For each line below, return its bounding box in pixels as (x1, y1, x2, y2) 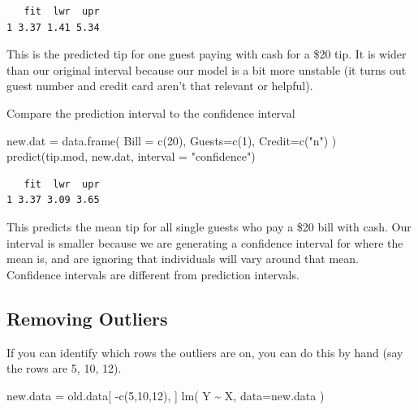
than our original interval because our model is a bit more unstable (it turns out (6, 61, 407, 78)
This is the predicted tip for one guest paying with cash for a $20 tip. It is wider (6, 45, 407, 63)
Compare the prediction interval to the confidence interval (6, 104, 295, 121)
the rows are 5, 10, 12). (6, 360, 122, 377)
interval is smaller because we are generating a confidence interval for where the (6, 234, 403, 251)
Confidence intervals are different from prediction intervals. (6, 265, 299, 283)
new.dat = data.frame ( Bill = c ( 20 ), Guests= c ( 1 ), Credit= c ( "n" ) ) (6, 132, 337, 149)
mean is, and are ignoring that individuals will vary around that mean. (6, 250, 359, 267)
